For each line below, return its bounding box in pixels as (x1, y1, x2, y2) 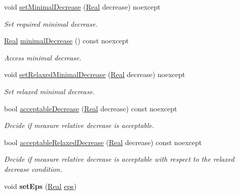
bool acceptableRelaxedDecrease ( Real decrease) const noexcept (4, 137, 202, 147)
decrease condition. (4, 163, 63, 174)
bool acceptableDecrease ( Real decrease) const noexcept (4, 103, 177, 113)
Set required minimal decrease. (4, 18, 98, 29)
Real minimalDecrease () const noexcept (4, 35, 129, 46)
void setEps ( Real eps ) (4, 180, 77, 191)
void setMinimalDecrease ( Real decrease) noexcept (4, 2, 161, 12)
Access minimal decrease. (4, 52, 82, 62)
